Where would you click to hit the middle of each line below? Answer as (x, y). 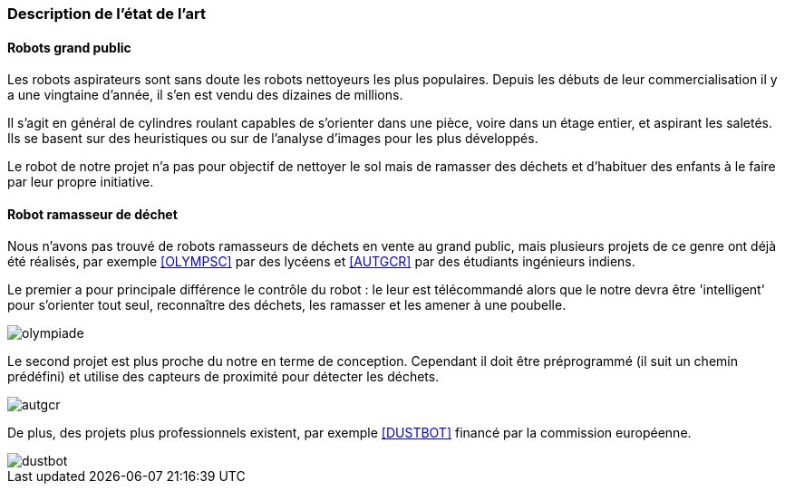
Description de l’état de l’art (107, 14)
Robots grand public (69, 47)
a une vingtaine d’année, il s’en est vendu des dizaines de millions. (205, 95)
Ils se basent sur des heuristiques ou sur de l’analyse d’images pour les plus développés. (273, 139)
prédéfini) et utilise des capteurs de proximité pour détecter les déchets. (223, 377)
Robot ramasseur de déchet (92, 214)
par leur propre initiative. (81, 182)
